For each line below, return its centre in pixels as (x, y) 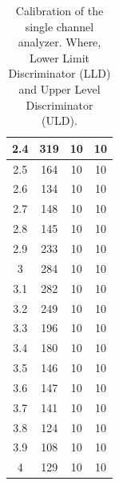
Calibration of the (59, 10)
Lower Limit (59, 57)
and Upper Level (59, 88)
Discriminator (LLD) (59, 73)
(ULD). (59, 120)
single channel (59, 26)
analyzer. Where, (59, 42)
